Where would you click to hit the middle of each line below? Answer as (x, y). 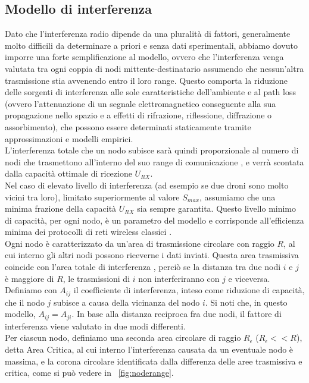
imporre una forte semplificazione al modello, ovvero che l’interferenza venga (144, 57)
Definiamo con (31, 290)
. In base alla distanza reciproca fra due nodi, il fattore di (177, 314)
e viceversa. (249, 278)
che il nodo (25, 302)
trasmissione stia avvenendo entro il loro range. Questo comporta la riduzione (146, 80)
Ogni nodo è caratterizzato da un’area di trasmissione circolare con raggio (140, 243)
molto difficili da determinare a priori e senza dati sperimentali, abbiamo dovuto (151, 45)
